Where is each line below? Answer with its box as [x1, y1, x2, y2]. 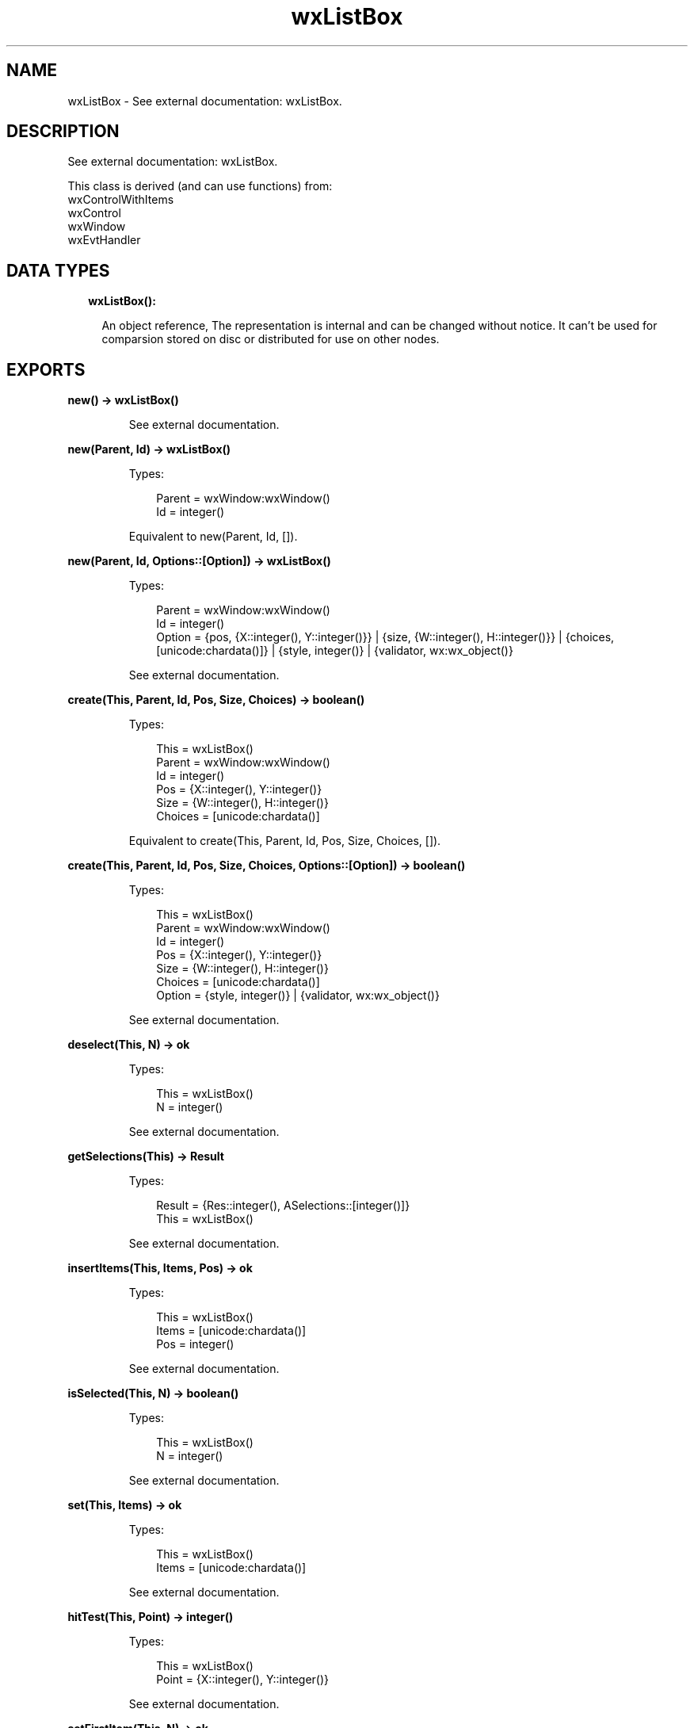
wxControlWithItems [67, 193, 174, 207]
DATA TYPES [6, 260, 110, 281]
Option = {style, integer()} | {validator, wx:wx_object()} [156, 988, 440, 1003]
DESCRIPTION [6, 121, 120, 142]
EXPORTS [6, 359, 86, 380]
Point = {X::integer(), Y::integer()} [156, 1673, 330, 1687]
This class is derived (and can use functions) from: [67, 179, 333, 193]
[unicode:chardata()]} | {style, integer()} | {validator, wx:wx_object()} [156, 644, 513, 658]
